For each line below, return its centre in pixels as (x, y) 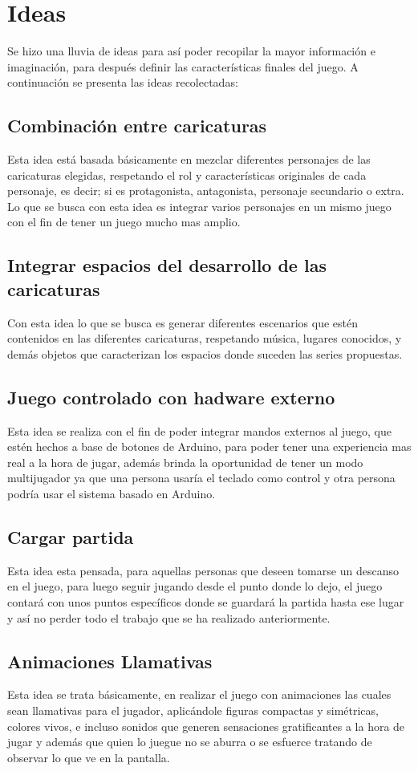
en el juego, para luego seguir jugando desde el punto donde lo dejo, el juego (195, 586)
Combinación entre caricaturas (137, 126)
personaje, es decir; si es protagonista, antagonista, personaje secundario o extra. (206, 191)
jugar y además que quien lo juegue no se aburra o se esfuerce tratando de (190, 742)
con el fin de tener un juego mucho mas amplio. (124, 222)
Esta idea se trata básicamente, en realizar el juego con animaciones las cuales (199, 694)
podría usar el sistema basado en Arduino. (112, 494)
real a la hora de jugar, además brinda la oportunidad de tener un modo (185, 462)
